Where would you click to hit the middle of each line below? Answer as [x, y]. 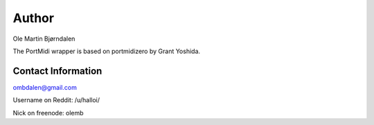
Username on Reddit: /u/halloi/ [56, 100]
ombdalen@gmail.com [45, 87]
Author [34, 18]
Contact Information [57, 71]
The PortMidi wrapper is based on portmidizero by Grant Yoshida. [107, 51]
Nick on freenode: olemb [48, 113]
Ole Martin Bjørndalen [44, 39]
